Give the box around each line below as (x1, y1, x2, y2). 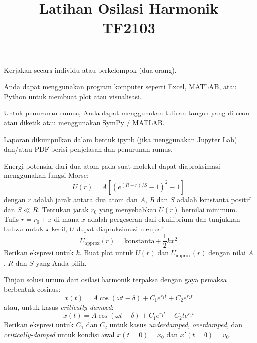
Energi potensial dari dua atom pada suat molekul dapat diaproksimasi (4, 160, 220, 171)
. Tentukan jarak (38, 204, 89, 214)
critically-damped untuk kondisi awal (4, 329, 115, 339)
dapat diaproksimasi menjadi (76, 223, 164, 233)
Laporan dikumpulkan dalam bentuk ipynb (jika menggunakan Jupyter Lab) (4, 134, 237, 144)
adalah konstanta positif (177, 194, 250, 204)
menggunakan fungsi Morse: (4, 170, 89, 180)
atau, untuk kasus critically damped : (4, 301, 114, 312)
